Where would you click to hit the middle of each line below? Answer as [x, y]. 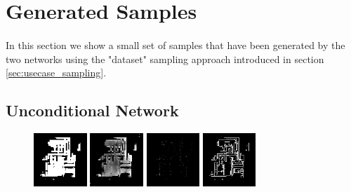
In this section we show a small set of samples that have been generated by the [175, 44]
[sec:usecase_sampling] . [56, 73]
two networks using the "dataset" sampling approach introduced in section [165, 59]
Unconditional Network [92, 110]
